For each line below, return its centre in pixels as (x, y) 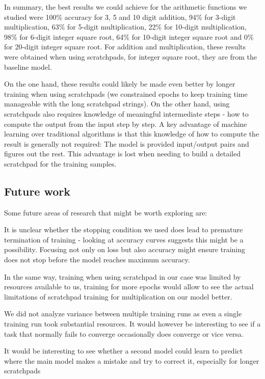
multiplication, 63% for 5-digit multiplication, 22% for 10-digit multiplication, (125, 27)
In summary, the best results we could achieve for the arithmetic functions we (126, 7)
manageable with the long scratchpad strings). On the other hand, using (117, 104)
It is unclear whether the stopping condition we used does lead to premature (124, 229)
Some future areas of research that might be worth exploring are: (106, 212)
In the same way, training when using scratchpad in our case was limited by (123, 276)
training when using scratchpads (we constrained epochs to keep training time (126, 93)
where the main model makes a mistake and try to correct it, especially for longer (132, 360)
